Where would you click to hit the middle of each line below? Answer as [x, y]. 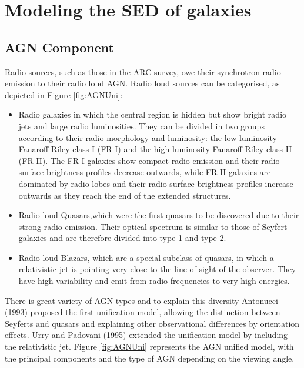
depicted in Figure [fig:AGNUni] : [64, 94]
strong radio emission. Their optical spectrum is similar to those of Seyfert [153, 226]
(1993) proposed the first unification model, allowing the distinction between [143, 312]
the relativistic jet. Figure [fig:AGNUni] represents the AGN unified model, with [149, 347]
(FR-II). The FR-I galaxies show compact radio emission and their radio [149, 160]
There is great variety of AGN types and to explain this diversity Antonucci [141, 300]
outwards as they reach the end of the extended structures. [125, 195]
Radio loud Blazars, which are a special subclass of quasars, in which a [146, 257]
